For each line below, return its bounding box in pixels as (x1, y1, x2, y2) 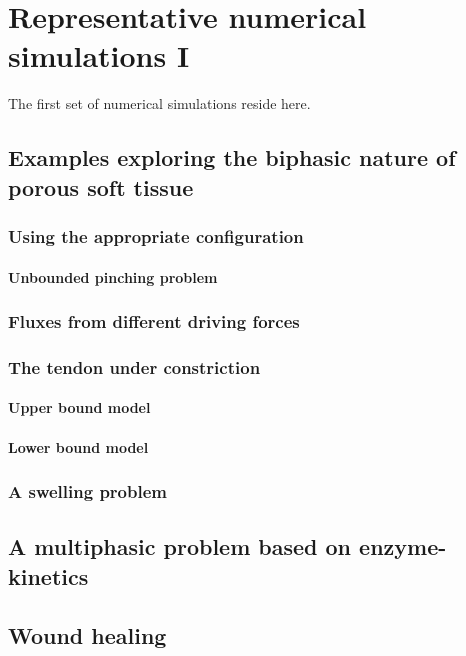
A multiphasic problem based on (8, 531, 352, 562)
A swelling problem (8, 479, 167, 504)
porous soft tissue (8, 171, 194, 202)
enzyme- (359, 531, 447, 562)
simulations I (8, 35, 190, 76)
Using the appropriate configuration (8, 224, 304, 248)
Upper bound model (8, 397, 151, 418)
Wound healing (8, 619, 167, 650)
